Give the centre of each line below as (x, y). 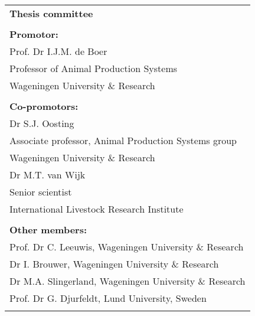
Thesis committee (51, 13)
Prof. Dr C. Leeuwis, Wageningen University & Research (127, 247)
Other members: (48, 229)
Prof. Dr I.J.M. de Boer (58, 51)
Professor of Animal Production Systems (94, 68)
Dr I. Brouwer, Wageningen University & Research (114, 264)
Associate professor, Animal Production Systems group (123, 140)
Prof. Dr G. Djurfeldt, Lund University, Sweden (108, 298)
